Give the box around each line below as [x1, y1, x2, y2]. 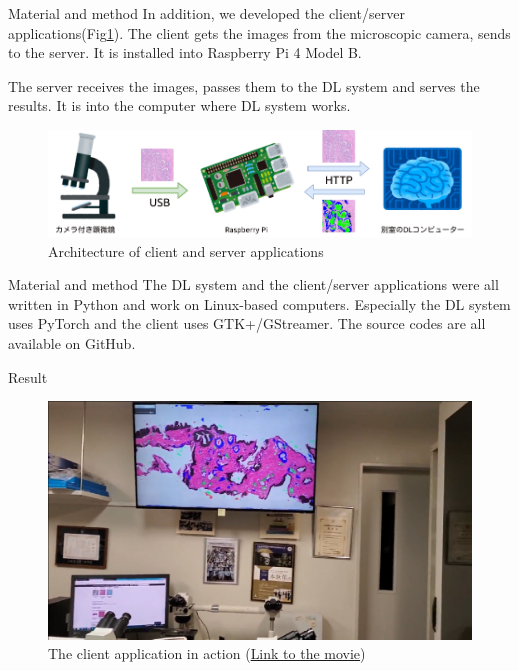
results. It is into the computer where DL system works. [8, 95, 351, 116]
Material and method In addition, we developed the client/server [8, 3, 405, 23]
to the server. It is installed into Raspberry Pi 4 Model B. [8, 42, 362, 63]
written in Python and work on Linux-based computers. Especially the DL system [8, 293, 511, 314]
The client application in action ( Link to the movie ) [48, 643, 366, 664]
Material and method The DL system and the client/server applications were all [8, 274, 499, 295]
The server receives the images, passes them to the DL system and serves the [8, 75, 480, 96]
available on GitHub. [8, 332, 136, 353]
